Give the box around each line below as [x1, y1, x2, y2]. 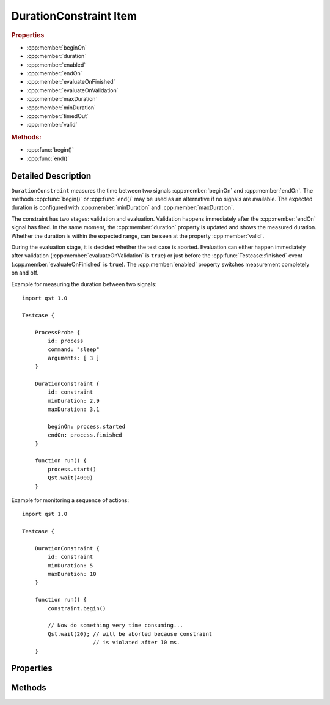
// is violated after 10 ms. [92, 639, 180, 646]
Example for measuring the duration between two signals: [11, 280, 157, 287]
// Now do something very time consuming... [48, 622, 183, 629]
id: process [48, 337, 84, 344]
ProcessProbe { [34, 329, 81, 336]
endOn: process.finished [48, 432, 122, 438]
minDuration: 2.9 [48, 397, 100, 404]
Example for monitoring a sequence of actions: [11, 496, 130, 504]
